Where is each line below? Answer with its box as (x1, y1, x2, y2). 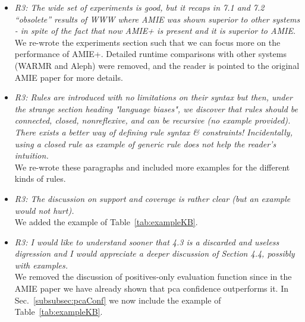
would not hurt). (14, 204, 74, 216)
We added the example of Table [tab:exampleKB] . (14, 216, 198, 228)
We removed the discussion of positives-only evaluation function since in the (14, 270, 292, 283)
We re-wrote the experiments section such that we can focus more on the (14, 36, 281, 48)
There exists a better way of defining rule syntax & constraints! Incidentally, (14, 125, 293, 138)
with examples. (14, 258, 68, 271)
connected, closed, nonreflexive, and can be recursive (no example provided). (14, 114, 291, 127)
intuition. (14, 149, 49, 162)
